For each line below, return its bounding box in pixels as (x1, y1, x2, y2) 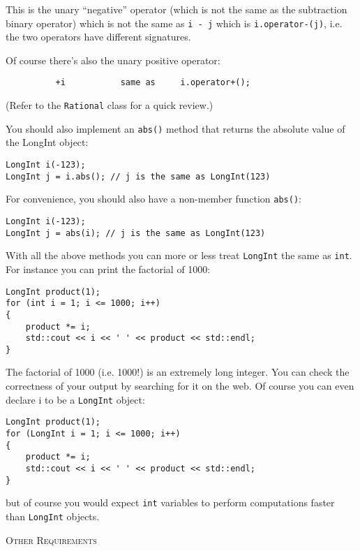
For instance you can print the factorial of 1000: (6, 261, 211, 276)
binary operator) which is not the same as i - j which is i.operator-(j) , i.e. (6, 15, 343, 30)
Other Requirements (6, 532, 97, 547)
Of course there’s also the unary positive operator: (6, 52, 220, 67)
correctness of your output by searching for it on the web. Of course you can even (6, 379, 354, 393)
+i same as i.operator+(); (55, 78, 250, 88)
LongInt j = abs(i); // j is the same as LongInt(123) (6, 228, 266, 238)
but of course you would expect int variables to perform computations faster (6, 495, 335, 510)
